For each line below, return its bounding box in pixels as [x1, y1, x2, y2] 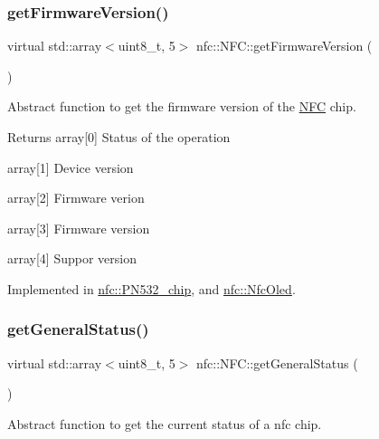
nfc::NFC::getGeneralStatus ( [196, 353, 358, 372]
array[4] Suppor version [7, 249, 137, 268]
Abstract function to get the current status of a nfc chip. [7, 414, 322, 433]
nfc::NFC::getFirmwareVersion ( [196, 36, 373, 55]
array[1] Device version [7, 157, 134, 177]
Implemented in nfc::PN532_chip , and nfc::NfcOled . [7, 279, 296, 298]
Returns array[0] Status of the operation [7, 128, 231, 146]
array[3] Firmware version [7, 218, 150, 237]
